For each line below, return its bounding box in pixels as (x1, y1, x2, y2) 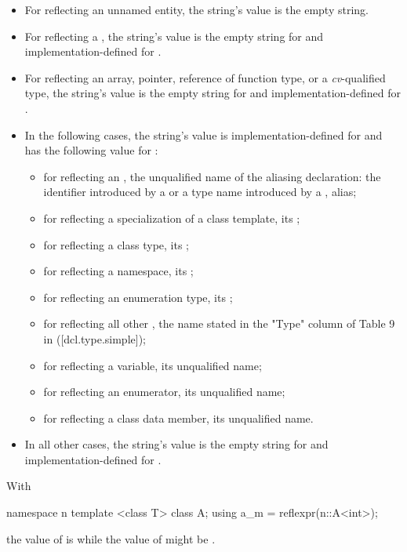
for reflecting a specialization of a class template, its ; (43, 209, 300, 226)
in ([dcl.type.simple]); (43, 330, 146, 347)
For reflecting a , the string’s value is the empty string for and (24, 27, 324, 44)
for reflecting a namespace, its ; (43, 263, 194, 279)
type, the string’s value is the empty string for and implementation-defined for (24, 85, 402, 101)
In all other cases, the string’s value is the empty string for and (24, 436, 329, 452)
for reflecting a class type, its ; (43, 236, 189, 252)
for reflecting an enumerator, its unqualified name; (43, 383, 285, 400)
